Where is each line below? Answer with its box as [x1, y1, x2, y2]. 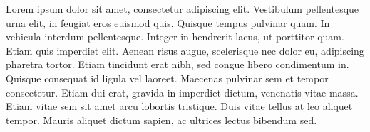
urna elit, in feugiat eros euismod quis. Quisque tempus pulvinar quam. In [6, 15, 330, 30]
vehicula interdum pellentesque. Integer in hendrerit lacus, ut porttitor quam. [6, 29, 344, 44]
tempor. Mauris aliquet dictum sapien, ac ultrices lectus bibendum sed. [6, 112, 317, 127]
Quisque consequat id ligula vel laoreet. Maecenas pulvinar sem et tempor [6, 70, 329, 85]
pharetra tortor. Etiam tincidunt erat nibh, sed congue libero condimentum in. [6, 57, 349, 72]
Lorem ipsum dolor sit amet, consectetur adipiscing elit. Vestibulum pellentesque [6, 1, 359, 16]
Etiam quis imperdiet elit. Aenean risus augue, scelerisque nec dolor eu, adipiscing [6, 43, 364, 57]
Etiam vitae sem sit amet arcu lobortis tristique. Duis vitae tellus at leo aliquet [6, 99, 353, 114]
